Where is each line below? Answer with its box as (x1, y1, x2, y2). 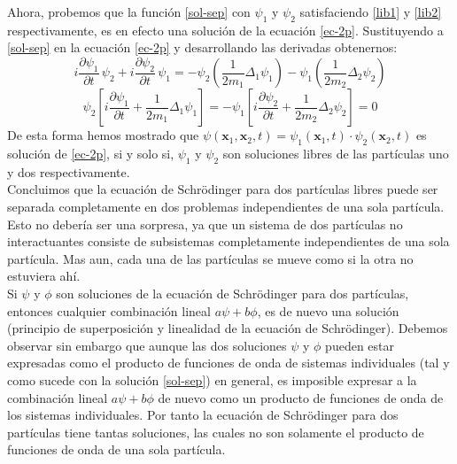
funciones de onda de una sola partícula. (7, 440, 226, 459)
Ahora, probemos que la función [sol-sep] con (7, 3, 251, 20)
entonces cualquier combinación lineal (7, 301, 211, 320)
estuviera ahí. (7, 267, 81, 285)
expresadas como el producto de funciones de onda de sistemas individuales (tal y (7, 353, 450, 372)
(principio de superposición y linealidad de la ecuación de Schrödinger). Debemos (7, 319, 448, 337)
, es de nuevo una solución (257, 301, 399, 320)
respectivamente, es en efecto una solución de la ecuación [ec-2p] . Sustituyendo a (7, 20, 444, 39)
